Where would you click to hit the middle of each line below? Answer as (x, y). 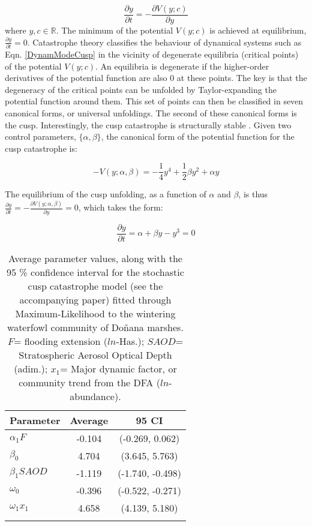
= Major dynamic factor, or (118, 368)
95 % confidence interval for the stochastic (95, 272)
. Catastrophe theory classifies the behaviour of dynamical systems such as (164, 42)
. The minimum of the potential (115, 30)
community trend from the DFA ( (89, 382)
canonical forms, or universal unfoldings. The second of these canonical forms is (151, 112)
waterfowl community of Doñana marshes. (95, 327)
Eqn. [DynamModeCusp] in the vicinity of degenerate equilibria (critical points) (152, 54)
